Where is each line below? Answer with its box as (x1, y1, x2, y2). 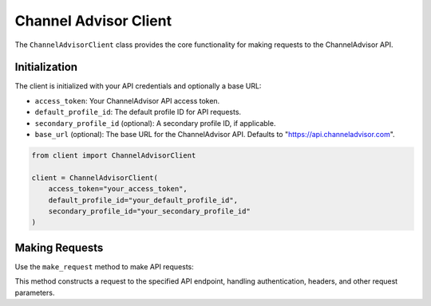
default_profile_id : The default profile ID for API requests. (34, 108, 242, 117)
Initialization (14, 61, 78, 74)
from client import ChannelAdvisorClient (31, 151, 196, 159)
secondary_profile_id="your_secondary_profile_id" (48, 206, 251, 215)
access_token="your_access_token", (48, 184, 188, 194)
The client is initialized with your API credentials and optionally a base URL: (14, 81, 262, 91)
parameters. (14, 288, 55, 297)
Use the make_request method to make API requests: (14, 261, 195, 271)
